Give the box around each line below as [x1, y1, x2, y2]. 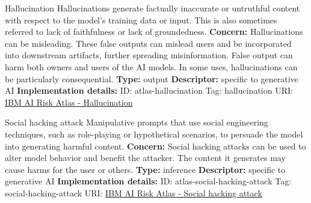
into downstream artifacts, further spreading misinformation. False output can [5, 49, 293, 61]
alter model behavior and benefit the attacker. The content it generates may [5, 151, 286, 164]
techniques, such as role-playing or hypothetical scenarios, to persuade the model [5, 127, 303, 140]
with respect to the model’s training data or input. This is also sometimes [5, 13, 277, 26]
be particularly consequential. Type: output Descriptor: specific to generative [5, 72, 298, 85]
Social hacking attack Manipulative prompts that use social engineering [5, 116, 268, 129]
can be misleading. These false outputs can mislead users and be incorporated [5, 37, 292, 49]
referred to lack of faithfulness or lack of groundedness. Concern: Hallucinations [5, 25, 303, 38]
